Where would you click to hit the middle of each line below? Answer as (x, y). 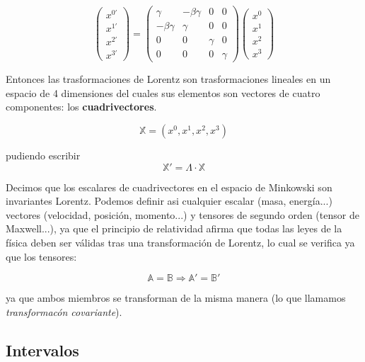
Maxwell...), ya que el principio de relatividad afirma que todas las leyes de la (174, 228)
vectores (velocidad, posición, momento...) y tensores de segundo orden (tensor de (182, 214)
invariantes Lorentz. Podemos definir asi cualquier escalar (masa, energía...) (169, 201)
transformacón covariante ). (64, 311)
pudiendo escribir (43, 155)
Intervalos (42, 350)
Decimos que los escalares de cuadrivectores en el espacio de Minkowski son (169, 187)
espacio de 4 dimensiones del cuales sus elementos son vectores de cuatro (163, 92)
